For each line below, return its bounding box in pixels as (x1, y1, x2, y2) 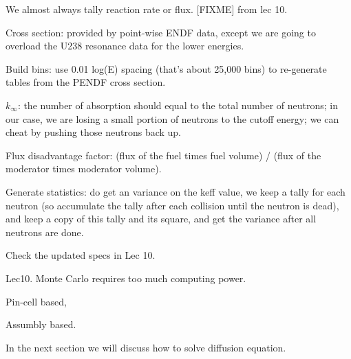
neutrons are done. (6, 224, 84, 239)
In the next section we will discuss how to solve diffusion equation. (6, 340, 286, 354)
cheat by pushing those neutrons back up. (6, 125, 182, 139)
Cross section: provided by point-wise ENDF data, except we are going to (6, 25, 316, 39)
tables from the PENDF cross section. (6, 75, 166, 89)
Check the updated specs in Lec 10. (6, 248, 156, 262)
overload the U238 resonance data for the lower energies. (6, 38, 244, 53)
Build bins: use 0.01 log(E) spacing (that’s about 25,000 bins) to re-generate (6, 61, 327, 76)
